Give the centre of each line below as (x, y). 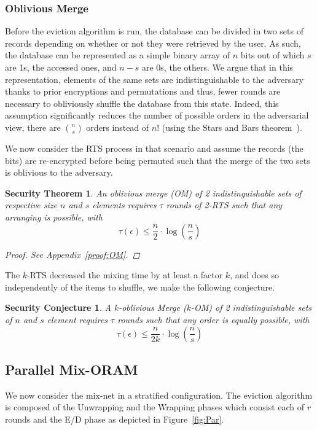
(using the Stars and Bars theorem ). (232, 127)
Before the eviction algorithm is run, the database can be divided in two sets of (154, 31)
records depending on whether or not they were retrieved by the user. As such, (153, 43)
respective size (31, 205)
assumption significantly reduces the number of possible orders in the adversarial (157, 115)
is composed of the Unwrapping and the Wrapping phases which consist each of (155, 407)
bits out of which (272, 55)
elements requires (124, 205)
